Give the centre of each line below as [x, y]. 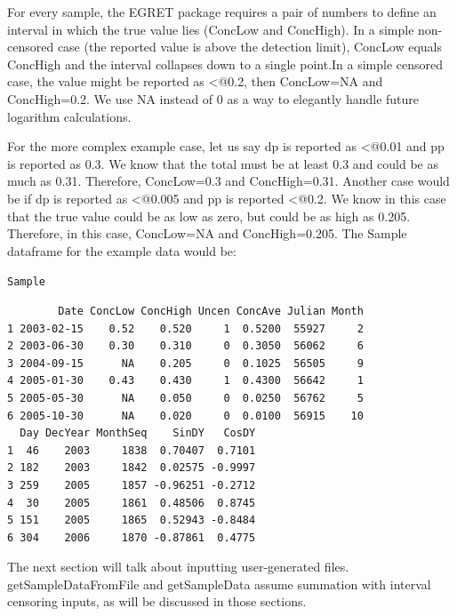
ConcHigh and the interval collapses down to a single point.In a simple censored [225, 64]
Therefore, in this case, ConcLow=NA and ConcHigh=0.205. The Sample [207, 233]
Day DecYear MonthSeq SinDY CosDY [138, 433]
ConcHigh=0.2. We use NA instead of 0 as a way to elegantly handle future [213, 98]
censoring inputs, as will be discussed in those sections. [157, 601]
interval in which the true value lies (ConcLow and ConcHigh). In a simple [211, 29]
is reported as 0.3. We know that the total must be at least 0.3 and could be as [223, 163]
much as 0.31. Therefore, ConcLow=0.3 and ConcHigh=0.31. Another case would [228, 181]
